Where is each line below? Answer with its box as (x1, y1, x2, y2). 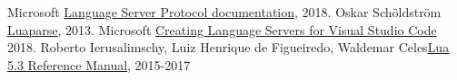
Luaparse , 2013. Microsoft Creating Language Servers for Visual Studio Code (7, 20, 437, 39)
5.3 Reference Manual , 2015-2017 (7, 55, 191, 74)
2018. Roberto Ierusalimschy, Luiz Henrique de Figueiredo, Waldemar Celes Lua (7, 38, 450, 57)
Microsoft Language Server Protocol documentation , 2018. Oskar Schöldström (7, 3, 442, 21)
